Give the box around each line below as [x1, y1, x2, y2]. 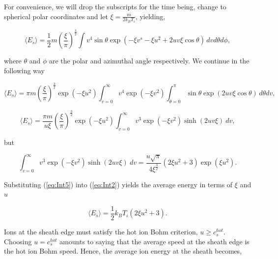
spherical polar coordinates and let [4, 11, 108, 21]
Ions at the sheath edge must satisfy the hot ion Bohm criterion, [4, 227, 198, 237]
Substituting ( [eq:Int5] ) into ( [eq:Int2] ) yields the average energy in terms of [4, 179, 233, 189]
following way [4, 65, 45, 76]
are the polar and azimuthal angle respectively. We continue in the [49, 56, 250, 66]
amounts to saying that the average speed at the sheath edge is [59, 236, 250, 246]
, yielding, [135, 11, 166, 21]
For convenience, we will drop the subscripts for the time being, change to [4, 1, 226, 11]
